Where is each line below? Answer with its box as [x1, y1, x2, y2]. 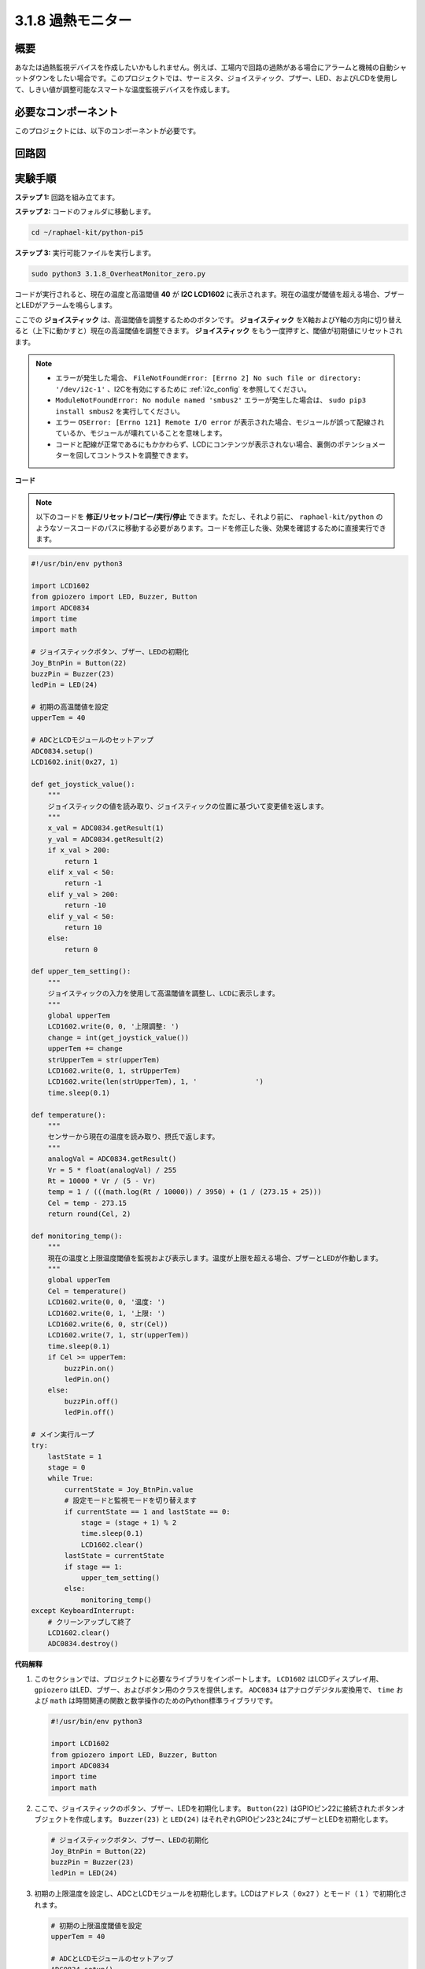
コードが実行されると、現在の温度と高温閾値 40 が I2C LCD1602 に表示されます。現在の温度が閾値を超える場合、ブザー [14, 290, 405, 299]
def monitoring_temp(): [31, 1231, 124, 1240]
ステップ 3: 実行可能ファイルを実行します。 [14, 248, 156, 258]
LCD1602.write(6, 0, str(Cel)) [47, 1319, 168, 1329]
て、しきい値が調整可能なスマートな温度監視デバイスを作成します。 [14, 84, 235, 94]
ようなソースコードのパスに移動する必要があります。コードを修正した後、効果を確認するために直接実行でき [35, 523, 386, 532]
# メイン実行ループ [31, 1429, 94, 1439]
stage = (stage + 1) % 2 [80, 1518, 177, 1527]
